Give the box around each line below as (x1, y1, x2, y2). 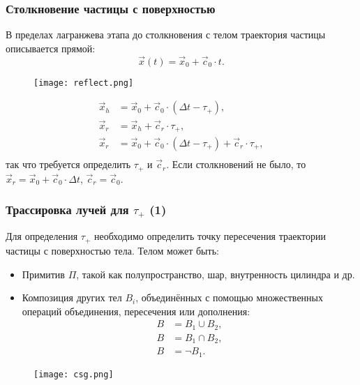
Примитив (22, 266, 65, 281)
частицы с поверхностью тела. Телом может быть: (6, 243, 219, 257)
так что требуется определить (6, 157, 131, 172)
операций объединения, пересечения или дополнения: (22, 303, 250, 318)
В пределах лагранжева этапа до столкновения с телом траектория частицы (6, 27, 326, 42)
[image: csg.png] (33, 369, 114, 379)
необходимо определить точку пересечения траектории (93, 229, 326, 243)
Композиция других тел (22, 290, 122, 305)
